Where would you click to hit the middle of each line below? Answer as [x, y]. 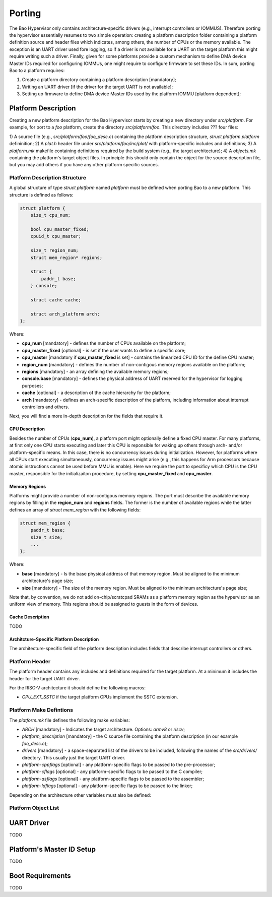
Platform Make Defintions [41, 710]
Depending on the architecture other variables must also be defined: [80, 795]
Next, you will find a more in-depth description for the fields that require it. [86, 416]
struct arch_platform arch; [65, 314]
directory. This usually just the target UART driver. [74, 757]
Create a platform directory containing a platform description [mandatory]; [99, 80]
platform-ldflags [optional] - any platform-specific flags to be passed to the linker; [107, 786]
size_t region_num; [55, 250]
